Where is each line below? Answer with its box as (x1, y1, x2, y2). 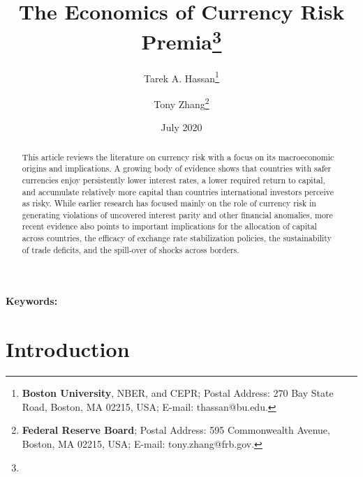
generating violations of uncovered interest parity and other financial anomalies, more (22, 209, 333, 220)
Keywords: (6, 294, 58, 308)
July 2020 (161, 120, 202, 135)
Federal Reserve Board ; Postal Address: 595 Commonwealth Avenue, (22, 423, 330, 437)
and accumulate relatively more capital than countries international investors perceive (22, 185, 334, 197)
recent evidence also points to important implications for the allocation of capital (22, 220, 317, 232)
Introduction (6, 335, 130, 363)
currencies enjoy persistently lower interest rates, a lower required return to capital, (22, 174, 325, 185)
